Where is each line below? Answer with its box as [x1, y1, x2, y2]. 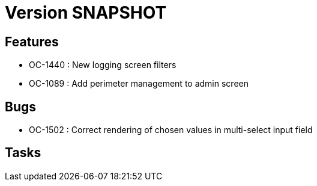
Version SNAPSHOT [5, 2, 167, 23]
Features [5, 34, 59, 49]
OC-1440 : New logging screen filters [29, 60, 177, 70]
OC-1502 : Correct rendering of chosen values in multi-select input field [29, 125, 313, 135]
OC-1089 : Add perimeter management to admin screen [29, 78, 249, 89]
